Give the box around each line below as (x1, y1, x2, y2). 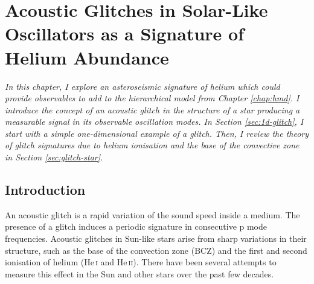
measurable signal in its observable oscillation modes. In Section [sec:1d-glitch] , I (5, 115, 304, 128)
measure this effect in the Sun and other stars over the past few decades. (5, 267, 274, 280)
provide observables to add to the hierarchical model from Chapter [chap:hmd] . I (5, 92, 300, 104)
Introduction (5, 180, 86, 199)
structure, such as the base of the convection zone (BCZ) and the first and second (5, 244, 307, 256)
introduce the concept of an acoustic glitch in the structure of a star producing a (5, 103, 300, 116)
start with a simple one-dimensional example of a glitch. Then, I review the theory (5, 127, 309, 139)
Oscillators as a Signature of (5, 21, 245, 46)
